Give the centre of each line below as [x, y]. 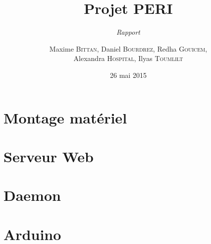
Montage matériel [65, 117]
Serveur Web [49, 156]
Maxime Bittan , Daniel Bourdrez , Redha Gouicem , [128, 48]
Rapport [128, 32]
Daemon [32, 195]
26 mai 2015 [128, 75]
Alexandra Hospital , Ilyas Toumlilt [128, 58]
